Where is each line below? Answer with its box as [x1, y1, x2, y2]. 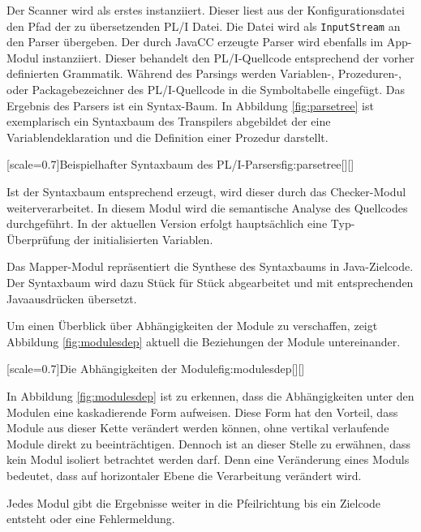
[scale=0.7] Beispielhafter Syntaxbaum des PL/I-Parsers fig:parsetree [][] [6, 156, 354, 173]
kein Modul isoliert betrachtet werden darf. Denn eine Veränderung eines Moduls [6, 451, 410, 468]
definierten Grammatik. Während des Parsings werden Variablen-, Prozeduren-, [6, 65, 402, 82]
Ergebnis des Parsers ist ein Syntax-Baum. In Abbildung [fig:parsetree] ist [6, 97, 374, 114]
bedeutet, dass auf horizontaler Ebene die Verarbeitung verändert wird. [6, 466, 362, 483]
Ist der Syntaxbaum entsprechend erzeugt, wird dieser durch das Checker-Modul [6, 183, 406, 199]
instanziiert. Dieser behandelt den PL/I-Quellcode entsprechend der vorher [42, 49, 415, 66]
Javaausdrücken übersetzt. [6, 290, 137, 307]
